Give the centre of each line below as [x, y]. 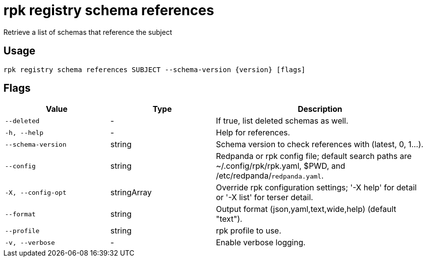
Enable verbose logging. [261, 243]
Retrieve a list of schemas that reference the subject [88, 32]
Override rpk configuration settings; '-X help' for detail [316, 188]
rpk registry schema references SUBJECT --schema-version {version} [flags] [155, 69]
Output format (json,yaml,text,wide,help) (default [306, 209]
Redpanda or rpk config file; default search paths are [314, 156]
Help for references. [253, 133]
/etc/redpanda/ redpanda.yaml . [270, 176]
